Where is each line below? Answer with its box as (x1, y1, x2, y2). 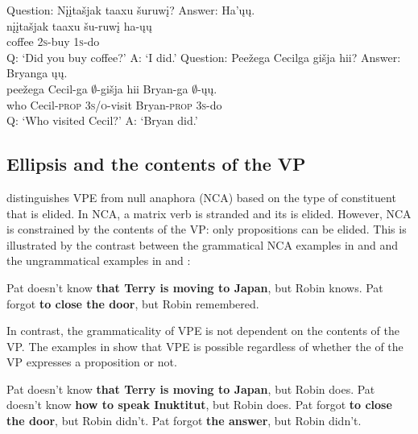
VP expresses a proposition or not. (6, 353, 177, 370)
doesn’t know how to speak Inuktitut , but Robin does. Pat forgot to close (6, 396, 392, 413)
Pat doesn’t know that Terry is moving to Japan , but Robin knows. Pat (6, 279, 383, 296)
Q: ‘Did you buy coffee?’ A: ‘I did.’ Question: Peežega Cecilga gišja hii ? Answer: (6, 48, 401, 65)
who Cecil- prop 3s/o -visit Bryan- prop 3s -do (6, 96, 222, 113)
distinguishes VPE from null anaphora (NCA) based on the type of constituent (6, 188, 396, 205)
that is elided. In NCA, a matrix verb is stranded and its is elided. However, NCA (6, 205, 412, 221)
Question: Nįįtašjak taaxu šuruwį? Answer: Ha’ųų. (6, 2, 255, 18)
